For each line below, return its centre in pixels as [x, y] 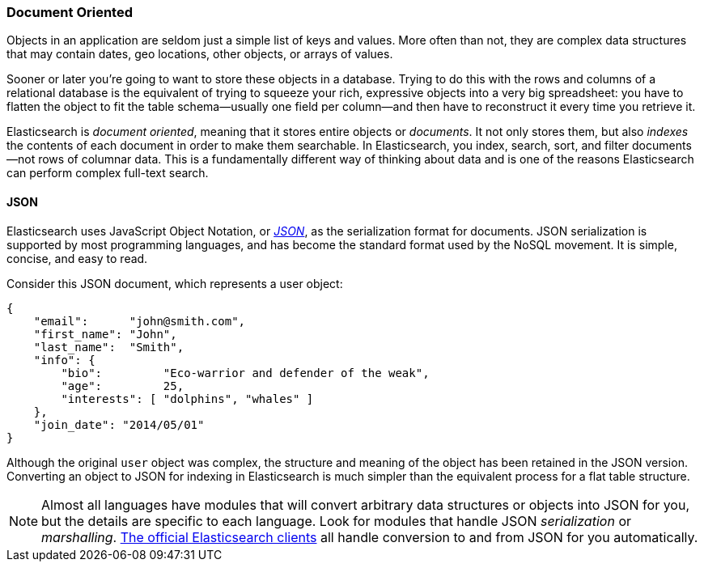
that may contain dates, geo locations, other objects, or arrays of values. [200, 54]
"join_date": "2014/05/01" [119, 424]
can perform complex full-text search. [108, 173]
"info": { [64, 360]
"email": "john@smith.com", [140, 321]
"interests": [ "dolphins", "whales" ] [187, 398]
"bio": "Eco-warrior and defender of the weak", [245, 373]
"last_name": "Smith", [109, 347]
